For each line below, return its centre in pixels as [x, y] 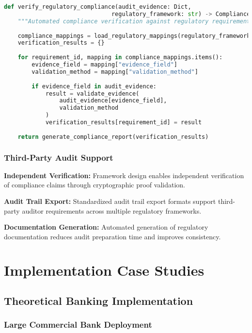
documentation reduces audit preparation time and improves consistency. [112, 236]
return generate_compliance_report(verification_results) [113, 137]
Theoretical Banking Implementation [99, 301]
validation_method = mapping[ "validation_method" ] [115, 72]
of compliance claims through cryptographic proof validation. [95, 185]
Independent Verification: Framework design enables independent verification [124, 175]
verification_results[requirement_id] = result [124, 122]
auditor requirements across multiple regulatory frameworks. [112, 210]
